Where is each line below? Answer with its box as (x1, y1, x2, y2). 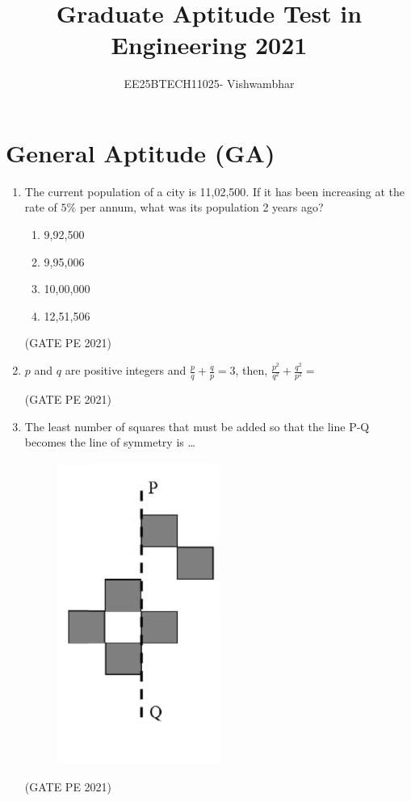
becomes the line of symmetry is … (24, 434, 195, 451)
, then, (235, 362, 268, 378)
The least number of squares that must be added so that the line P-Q (24, 417, 370, 434)
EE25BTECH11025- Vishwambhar (124, 75, 295, 92)
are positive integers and (65, 362, 187, 378)
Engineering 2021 (111, 28, 308, 61)
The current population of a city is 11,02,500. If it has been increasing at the (24, 182, 405, 199)
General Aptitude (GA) (6, 136, 275, 169)
